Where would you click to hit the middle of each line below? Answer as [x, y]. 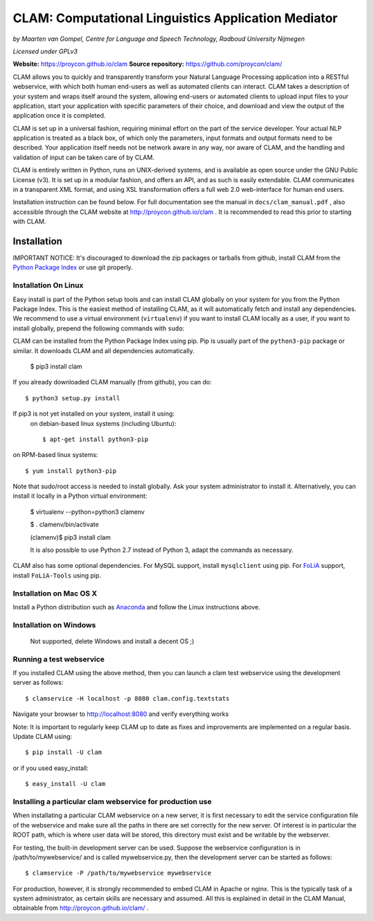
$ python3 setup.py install [73, 398]
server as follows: [38, 683]
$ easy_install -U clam [65, 784]
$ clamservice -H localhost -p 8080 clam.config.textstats [127, 698]
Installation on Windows [54, 625]
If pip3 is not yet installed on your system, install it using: [93, 414]
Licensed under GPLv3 [45, 51]
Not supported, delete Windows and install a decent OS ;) [112, 641]
